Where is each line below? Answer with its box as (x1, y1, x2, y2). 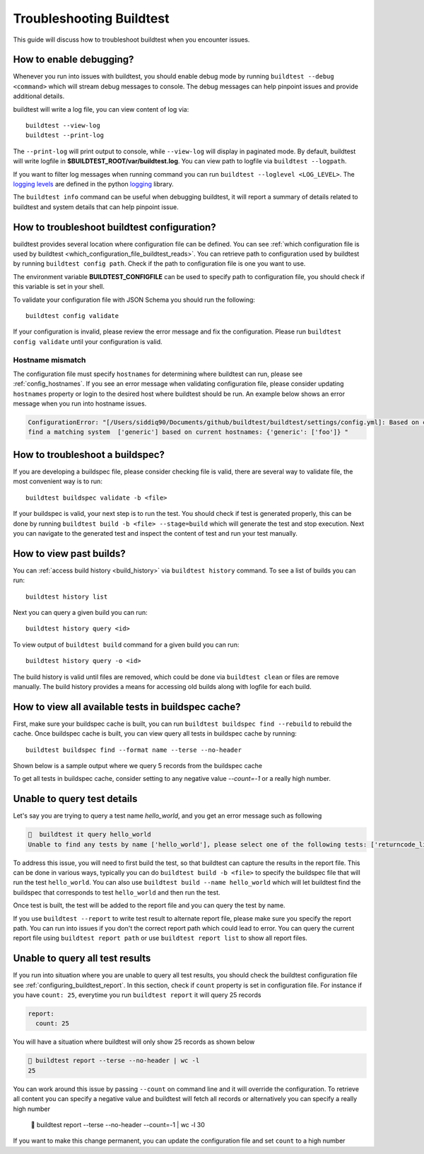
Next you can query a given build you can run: (13, 608, 148, 616)
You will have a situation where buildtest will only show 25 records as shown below (13, 1037, 255, 1046)
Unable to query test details (13, 793, 138, 805)
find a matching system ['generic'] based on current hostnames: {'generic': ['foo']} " (28, 428, 349, 436)
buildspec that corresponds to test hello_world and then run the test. (13, 888, 220, 897)
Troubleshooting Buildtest (13, 11, 170, 26)
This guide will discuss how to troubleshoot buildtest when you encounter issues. (13, 35, 250, 44)
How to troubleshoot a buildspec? (13, 449, 165, 461)
